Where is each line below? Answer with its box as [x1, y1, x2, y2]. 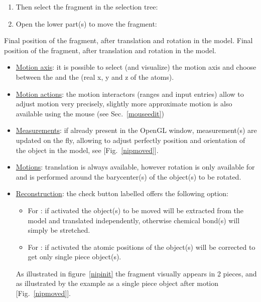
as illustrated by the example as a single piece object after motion [16, 278, 219, 288]
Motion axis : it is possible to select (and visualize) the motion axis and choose [16, 62, 256, 72]
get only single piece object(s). [28, 251, 121, 262]
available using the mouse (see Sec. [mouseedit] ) [16, 108, 164, 118]
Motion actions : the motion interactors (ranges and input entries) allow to [16, 88, 244, 99]
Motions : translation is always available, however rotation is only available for [16, 162, 255, 172]
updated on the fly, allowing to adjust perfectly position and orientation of [16, 134, 245, 145]
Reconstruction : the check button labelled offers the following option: [16, 188, 228, 199]
